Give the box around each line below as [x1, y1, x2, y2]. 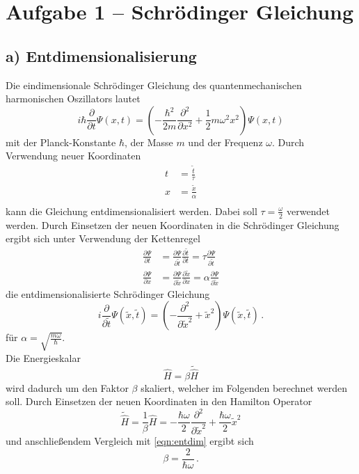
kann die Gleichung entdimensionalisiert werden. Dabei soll [6, 203, 257, 218]
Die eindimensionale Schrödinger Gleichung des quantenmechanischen [6, 77, 302, 92]
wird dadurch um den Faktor [6, 380, 129, 395]
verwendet [287, 203, 330, 218]
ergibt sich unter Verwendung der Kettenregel [6, 231, 200, 246]
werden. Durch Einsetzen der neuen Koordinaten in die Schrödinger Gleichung [6, 217, 340, 232]
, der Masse [124, 134, 173, 149]
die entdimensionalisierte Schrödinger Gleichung [6, 286, 210, 301]
